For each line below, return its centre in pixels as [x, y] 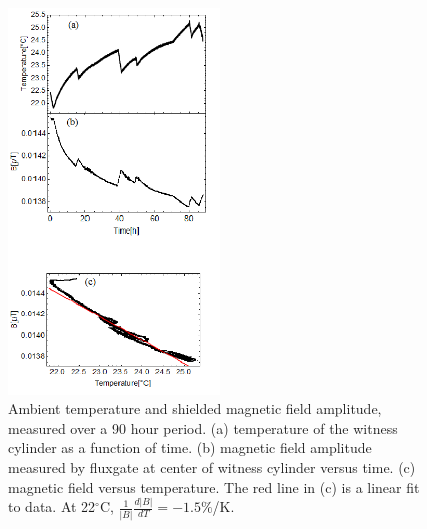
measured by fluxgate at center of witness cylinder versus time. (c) [212, 466]
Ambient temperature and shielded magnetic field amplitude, [195, 408]
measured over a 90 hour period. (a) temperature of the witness [203, 427]
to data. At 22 [52, 506]
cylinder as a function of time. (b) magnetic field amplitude [190, 447]
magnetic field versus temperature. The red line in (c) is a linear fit [214, 486]
